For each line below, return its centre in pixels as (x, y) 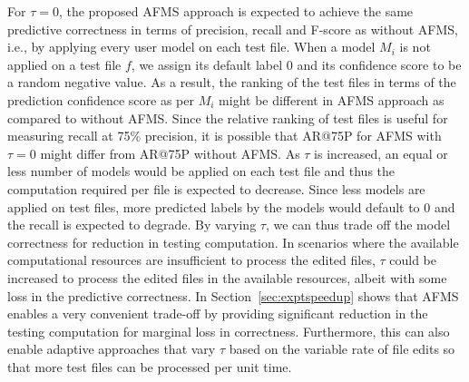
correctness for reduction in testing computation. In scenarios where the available (233, 242)
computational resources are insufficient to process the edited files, (191, 260)
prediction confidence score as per (101, 99)
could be (413, 260)
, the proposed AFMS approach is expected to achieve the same (236, 11)
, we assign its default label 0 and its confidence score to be (296, 64)
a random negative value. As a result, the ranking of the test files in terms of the (232, 82)
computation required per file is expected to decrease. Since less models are (216, 188)
